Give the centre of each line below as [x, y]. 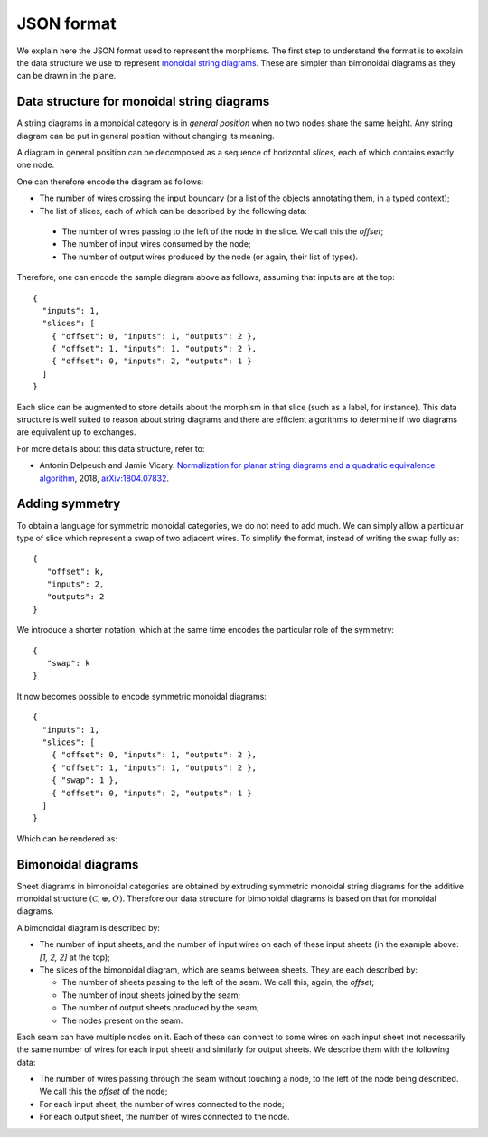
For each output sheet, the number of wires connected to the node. [164, 1117]
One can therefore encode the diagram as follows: [110, 182]
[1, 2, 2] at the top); [75, 957]
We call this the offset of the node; [103, 1091]
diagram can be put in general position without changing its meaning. [145, 136]
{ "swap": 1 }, [85, 780]
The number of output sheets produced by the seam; [160, 1008]
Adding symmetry [69, 504]
